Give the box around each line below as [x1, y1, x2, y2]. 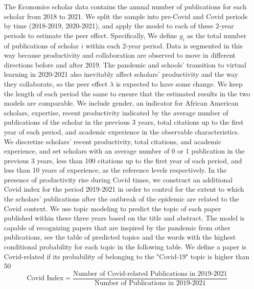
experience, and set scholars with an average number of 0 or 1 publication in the [4, 146, 245, 156]
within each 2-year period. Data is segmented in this [86, 40, 243, 50]
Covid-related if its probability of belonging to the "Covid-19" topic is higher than [4, 251, 250, 261]
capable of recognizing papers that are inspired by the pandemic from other [4, 222, 231, 232]
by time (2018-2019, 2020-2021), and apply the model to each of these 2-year [4, 21, 234, 31]
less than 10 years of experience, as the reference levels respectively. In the [4, 165, 227, 175]
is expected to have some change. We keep [116, 78, 243, 89]
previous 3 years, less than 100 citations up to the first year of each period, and [4, 155, 242, 165]
